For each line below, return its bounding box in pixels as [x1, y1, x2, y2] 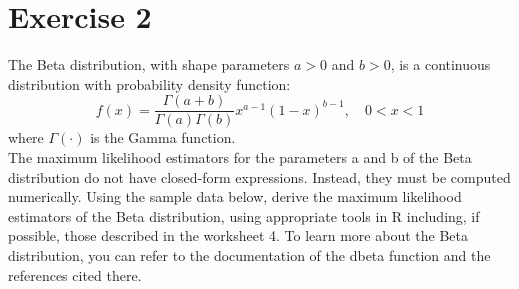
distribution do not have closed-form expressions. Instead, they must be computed [8, 166, 511, 187]
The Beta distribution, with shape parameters [8, 54, 290, 75]
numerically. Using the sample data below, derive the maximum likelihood [8, 186, 462, 207]
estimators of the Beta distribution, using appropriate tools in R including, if [8, 205, 480, 226]
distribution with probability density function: [8, 73, 291, 94]
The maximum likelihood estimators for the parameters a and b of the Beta [8, 146, 472, 167]
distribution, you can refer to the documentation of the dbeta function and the [8, 244, 491, 265]
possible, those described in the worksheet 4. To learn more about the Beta [8, 225, 468, 246]
